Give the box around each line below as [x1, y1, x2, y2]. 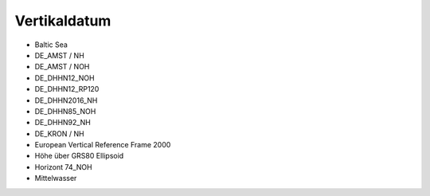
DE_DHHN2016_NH [34, 96, 98, 105]
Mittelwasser [34, 174, 77, 183]
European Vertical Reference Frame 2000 [34, 140, 171, 150]
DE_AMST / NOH [34, 62, 90, 72]
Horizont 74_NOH [34, 162, 92, 171]
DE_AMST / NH [34, 50, 85, 60]
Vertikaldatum [14, 12, 111, 29]
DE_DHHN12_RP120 [34, 84, 100, 94]
